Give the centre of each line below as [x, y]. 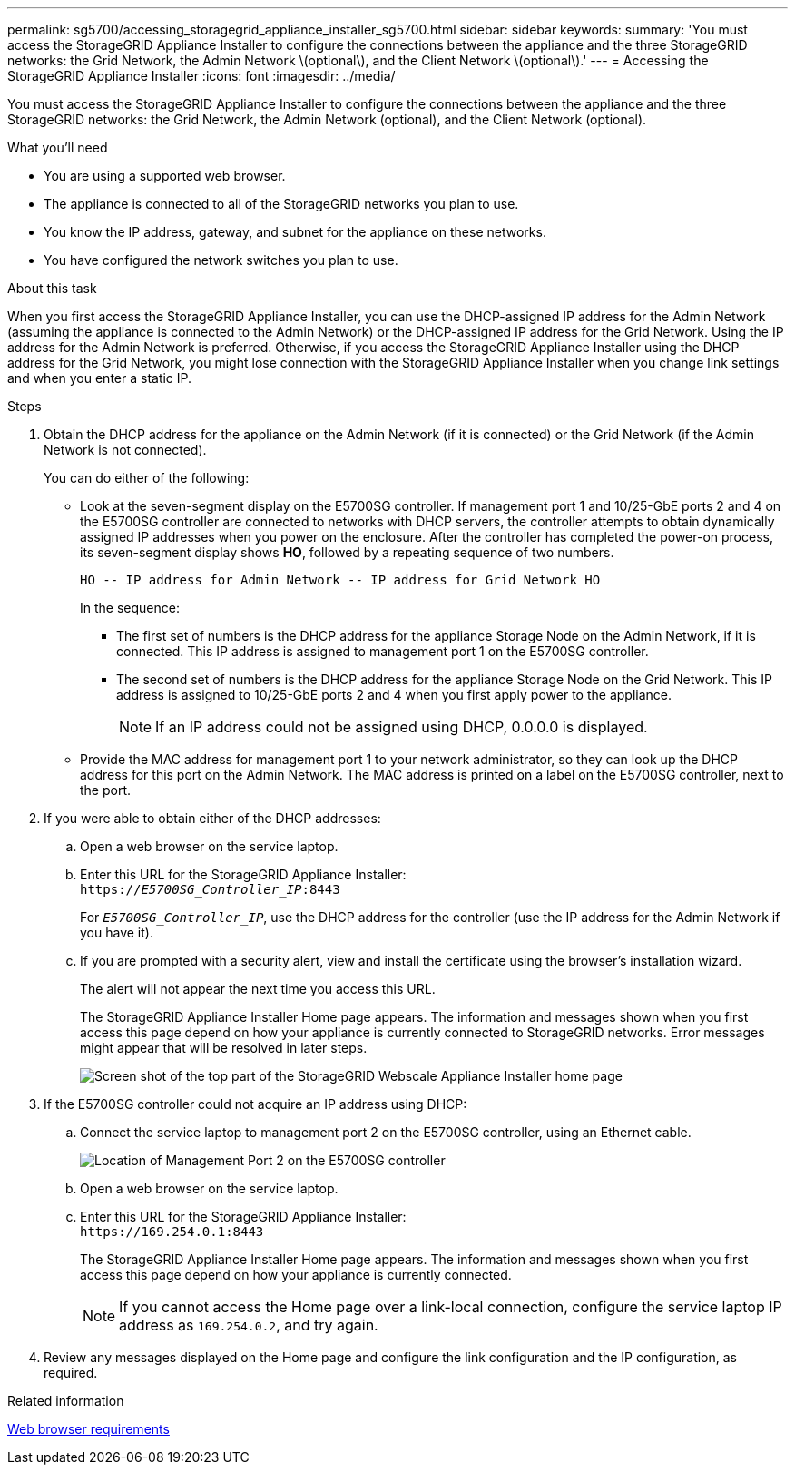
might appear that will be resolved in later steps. [224, 1048]
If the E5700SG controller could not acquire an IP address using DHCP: [255, 1104]
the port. [106, 790]
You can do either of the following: [147, 478]
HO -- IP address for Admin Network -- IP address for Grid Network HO [340, 580]
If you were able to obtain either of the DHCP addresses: [212, 818]
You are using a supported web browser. [165, 176]
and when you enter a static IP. [100, 378]
